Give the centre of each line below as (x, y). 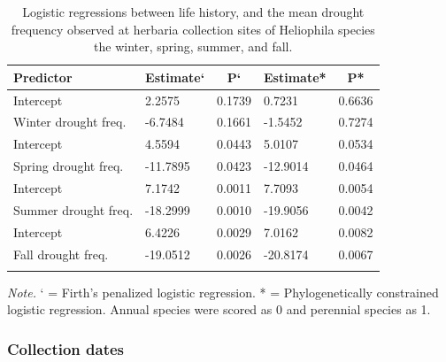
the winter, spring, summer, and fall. (193, 46)
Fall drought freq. (61, 254)
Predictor (43, 77)
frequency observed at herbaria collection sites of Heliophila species (193, 29)
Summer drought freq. (73, 209)
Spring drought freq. (69, 166)
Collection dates (66, 348)
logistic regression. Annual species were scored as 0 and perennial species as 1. (219, 309)
